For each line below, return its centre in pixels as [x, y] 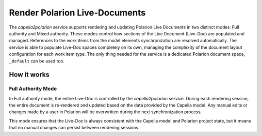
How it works [29, 75]
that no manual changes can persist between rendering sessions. [74, 128]
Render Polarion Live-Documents [77, 13]
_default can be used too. [37, 61]
